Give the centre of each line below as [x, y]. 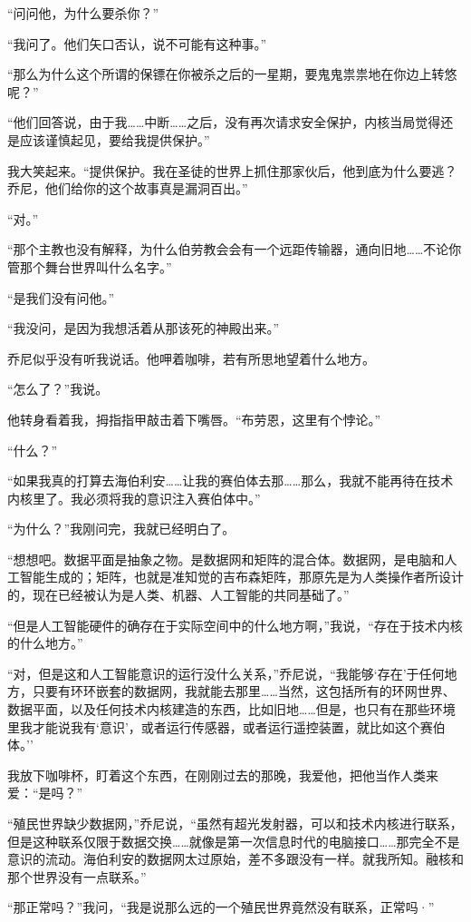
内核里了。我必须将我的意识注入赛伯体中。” [134, 498]
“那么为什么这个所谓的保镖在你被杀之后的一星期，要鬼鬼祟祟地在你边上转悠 [232, 74]
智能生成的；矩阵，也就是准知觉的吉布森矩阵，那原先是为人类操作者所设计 [241, 577]
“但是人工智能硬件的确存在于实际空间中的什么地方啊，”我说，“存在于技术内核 [235, 625]
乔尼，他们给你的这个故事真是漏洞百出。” [128, 188]
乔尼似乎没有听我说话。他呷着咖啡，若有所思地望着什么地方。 [191, 358]
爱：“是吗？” [45, 793]
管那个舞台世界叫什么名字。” [90, 266]
